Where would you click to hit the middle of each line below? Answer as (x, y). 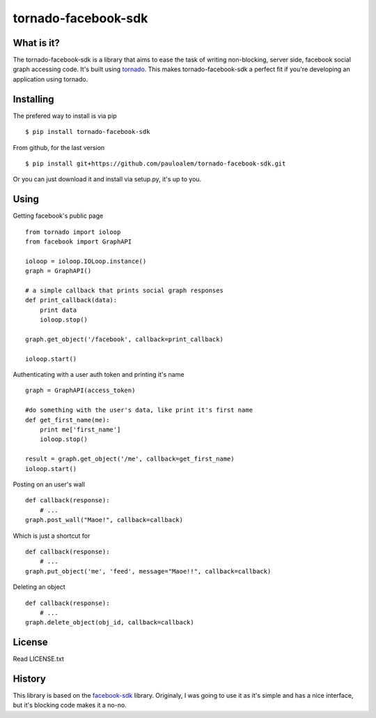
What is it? (37, 43)
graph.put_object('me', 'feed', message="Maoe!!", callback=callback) (148, 571)
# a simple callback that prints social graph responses (125, 290)
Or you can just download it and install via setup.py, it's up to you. (107, 179)
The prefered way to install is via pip (65, 116)
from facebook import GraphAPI (79, 242)
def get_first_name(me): (68, 420)
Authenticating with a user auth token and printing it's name (99, 375)
